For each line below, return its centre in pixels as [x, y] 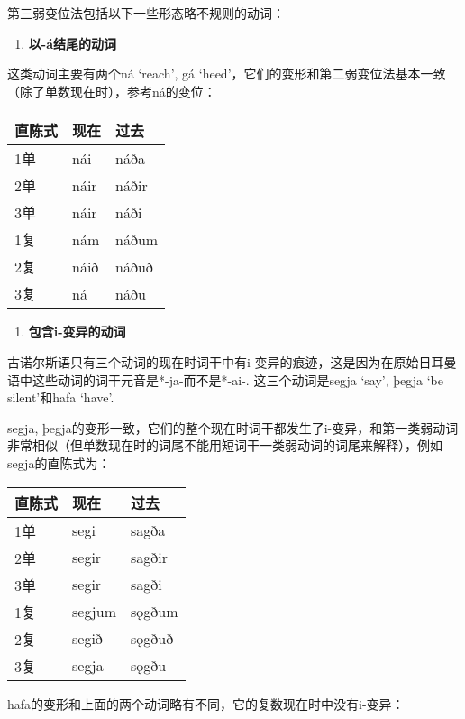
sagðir [150, 558]
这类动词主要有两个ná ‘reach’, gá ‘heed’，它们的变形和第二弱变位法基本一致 [227, 74]
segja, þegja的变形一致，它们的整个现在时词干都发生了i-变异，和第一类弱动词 [233, 427]
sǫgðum [155, 612]
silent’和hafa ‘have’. [61, 397]
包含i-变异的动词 [77, 332]
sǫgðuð [152, 639]
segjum [94, 612]
